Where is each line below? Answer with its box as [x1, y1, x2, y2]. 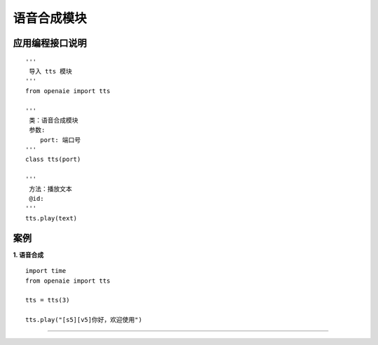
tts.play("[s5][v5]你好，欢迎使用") [25, 316, 143, 324]
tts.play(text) [25, 214, 78, 222]
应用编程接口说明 [13, 37, 87, 49]
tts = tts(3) [25, 296, 70, 304]
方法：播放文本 [29, 185, 73, 192]
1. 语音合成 [13, 251, 44, 259]
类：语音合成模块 [29, 116, 78, 124]
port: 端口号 [39, 136, 81, 143]
